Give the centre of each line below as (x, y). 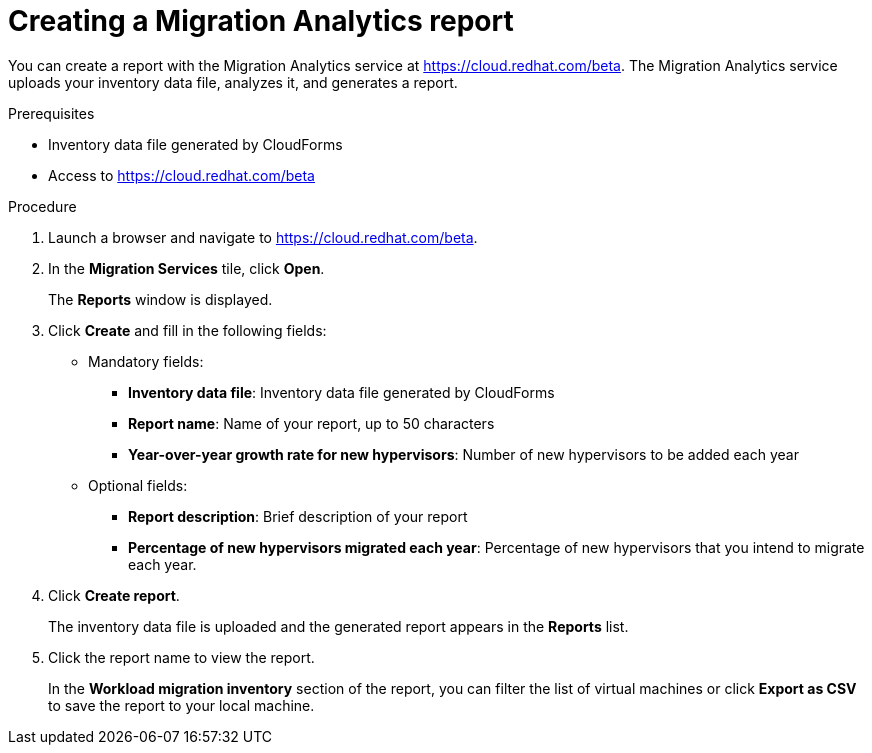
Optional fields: (138, 485)
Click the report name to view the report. (181, 657)
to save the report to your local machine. (181, 705)
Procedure (42, 206)
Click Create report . (114, 595)
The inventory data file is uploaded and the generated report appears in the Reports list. (338, 626)
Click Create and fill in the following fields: (187, 330)
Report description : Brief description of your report (298, 516)
